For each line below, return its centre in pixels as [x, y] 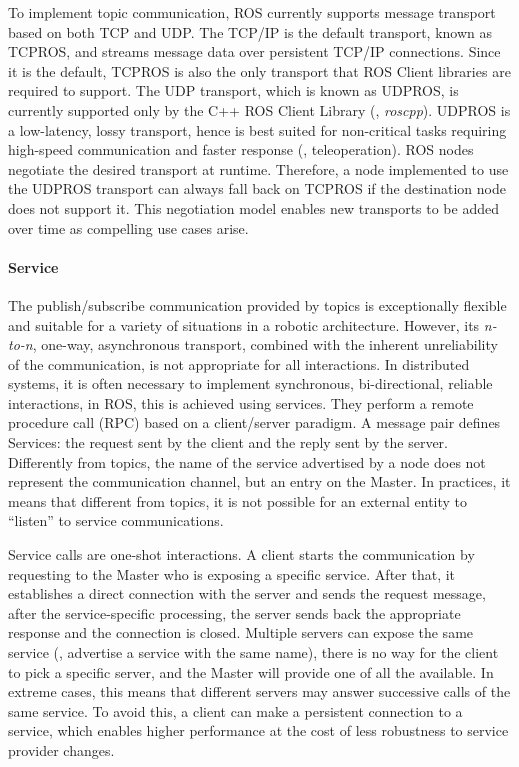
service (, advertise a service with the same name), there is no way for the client [253, 652]
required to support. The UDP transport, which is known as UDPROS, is [233, 90]
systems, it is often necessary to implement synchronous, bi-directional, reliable [250, 383]
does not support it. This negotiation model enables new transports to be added [253, 207]
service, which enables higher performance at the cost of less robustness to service [258, 730]
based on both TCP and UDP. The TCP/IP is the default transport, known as [250, 31]
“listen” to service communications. [116, 520]
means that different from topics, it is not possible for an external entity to [238, 500]
